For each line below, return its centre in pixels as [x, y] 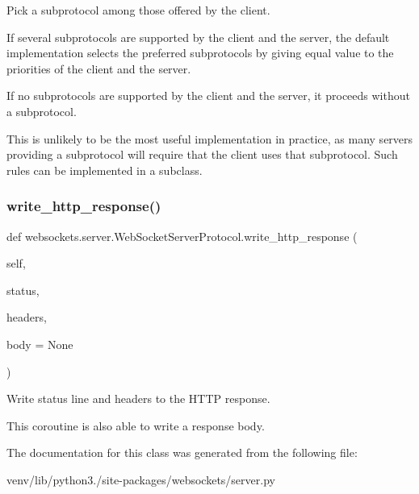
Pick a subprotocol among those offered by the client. [138, 10]
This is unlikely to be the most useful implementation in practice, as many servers [210, 138]
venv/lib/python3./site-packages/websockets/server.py [141, 479]
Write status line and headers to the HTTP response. [138, 399]
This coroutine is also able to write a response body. [136, 425]
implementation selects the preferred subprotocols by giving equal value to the [200, 53]
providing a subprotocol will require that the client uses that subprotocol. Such [202, 154]
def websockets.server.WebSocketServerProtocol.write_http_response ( [182, 236]
